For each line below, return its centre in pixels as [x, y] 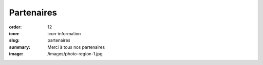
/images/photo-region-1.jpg [75, 54]
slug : [14, 40]
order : [15, 27]
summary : [20, 47]
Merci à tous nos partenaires [76, 47]
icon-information [64, 33]
